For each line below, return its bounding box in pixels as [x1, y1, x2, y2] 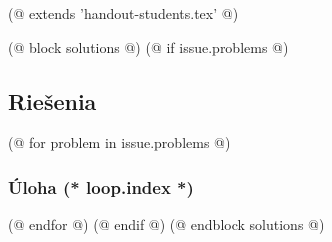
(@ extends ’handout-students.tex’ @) [8, 3, 239, 23]
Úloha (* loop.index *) [8, 174, 194, 199]
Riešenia [8, 85, 97, 116]
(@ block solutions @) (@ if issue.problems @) [8, 36, 289, 57]
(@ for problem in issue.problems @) [8, 132, 231, 153]
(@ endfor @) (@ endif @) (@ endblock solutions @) [8, 214, 325, 235]
